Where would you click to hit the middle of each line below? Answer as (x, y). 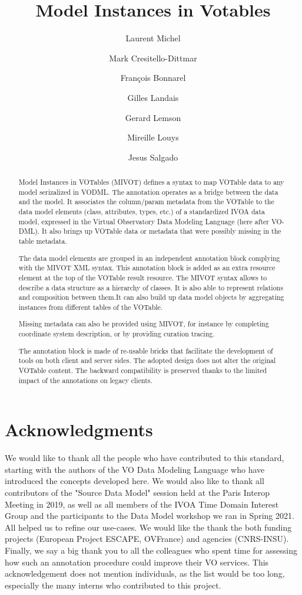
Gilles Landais (153, 97)
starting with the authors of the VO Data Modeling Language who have (135, 469)
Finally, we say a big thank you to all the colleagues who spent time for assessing (151, 550)
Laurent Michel (153, 38)
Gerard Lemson (153, 117)
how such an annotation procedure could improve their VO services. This (137, 562)
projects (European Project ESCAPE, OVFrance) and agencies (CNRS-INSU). (147, 539)
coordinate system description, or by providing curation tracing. (117, 334)
